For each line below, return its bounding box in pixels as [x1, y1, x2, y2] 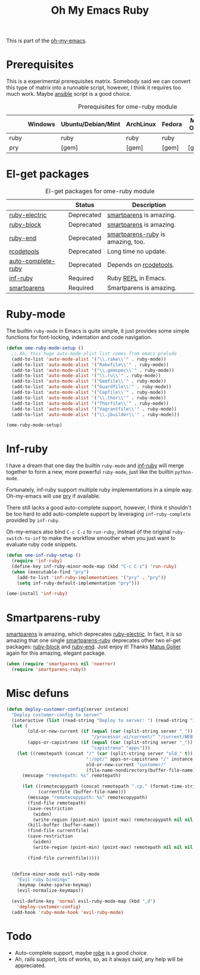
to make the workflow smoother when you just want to [42, 535, 176, 542]
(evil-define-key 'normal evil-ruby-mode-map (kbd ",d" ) [11, 898, 156, 905]
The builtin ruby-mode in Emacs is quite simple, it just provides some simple [6, 327, 189, 334]
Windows [27, 120, 55, 129]
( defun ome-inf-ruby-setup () [6, 552, 82, 558]
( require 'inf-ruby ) [11, 558, 62, 564]
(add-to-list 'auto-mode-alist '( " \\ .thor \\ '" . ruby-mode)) [11, 395, 167, 401]
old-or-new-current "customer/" [86, 761, 167, 768]
